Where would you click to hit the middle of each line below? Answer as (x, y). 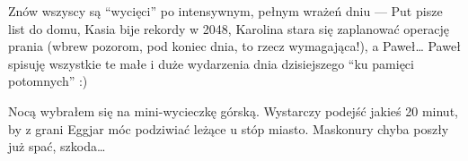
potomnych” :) (48, 81)
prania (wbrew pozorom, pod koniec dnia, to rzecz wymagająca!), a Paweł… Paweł (234, 46)
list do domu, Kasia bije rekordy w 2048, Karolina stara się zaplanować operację (229, 28)
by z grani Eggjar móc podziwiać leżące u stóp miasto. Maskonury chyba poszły (229, 128)
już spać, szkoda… (57, 146)
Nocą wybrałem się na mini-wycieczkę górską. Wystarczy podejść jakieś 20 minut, (233, 110)
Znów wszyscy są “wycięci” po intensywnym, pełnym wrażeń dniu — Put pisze (225, 11)
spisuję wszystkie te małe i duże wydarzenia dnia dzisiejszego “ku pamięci (211, 63)
